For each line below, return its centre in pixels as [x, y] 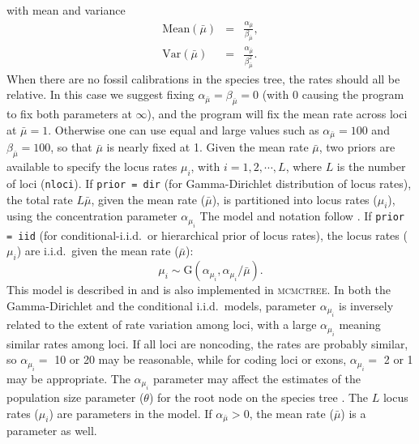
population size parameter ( [75, 397]
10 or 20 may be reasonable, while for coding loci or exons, [201, 359]
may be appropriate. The [68, 378]
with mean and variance [66, 10]
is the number [371, 166]
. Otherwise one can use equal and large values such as [184, 129]
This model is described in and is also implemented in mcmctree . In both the [199, 290]
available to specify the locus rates [92, 166]
